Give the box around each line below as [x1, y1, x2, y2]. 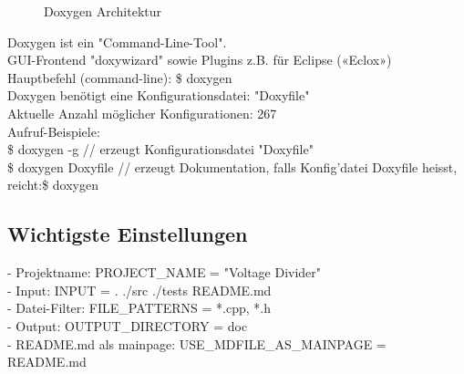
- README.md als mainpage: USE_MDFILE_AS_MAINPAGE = [7, 334, 387, 353]
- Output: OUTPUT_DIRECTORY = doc [7, 316, 248, 335]
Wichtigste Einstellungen [7, 220, 248, 248]
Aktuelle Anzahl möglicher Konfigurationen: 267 [7, 103, 277, 122]
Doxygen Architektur [44, 2, 162, 20]
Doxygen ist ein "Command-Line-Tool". [7, 32, 227, 51]
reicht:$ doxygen [7, 175, 98, 194]
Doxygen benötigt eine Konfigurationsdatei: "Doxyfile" [7, 86, 310, 105]
